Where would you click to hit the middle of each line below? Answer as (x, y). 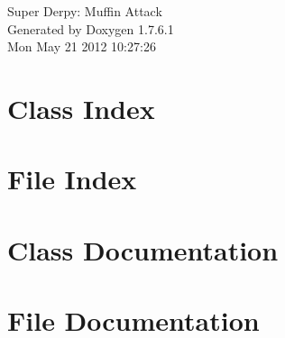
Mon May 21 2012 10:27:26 (82, 46)
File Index (72, 179)
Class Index (81, 108)
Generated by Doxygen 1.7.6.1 (91, 28)
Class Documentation (143, 249)
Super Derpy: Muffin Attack (85, 11)
